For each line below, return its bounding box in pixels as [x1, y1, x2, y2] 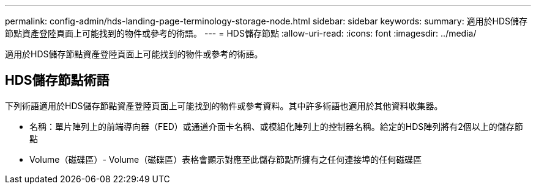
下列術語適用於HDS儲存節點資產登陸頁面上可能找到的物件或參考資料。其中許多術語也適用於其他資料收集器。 [5, 100, 443, 111]
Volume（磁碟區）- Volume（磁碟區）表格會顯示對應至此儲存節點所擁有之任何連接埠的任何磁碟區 [29, 154, 422, 165]
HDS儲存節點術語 [5, 73, 110, 88]
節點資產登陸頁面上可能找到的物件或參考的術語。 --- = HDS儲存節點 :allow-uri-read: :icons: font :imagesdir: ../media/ [5, 28, 477, 38]
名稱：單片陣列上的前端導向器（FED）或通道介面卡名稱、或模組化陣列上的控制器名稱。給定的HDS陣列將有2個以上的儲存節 [29, 121, 523, 132]
